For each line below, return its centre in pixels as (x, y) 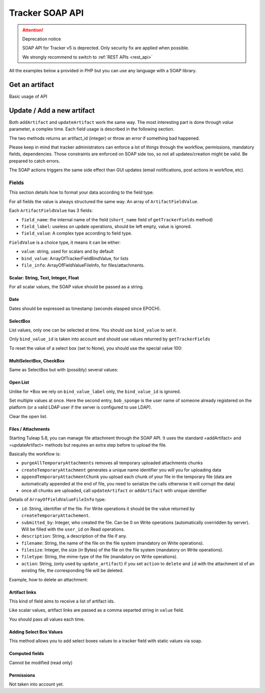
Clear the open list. (28, 416)
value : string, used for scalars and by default (67, 251)
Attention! (33, 30)
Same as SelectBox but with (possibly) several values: (64, 370)
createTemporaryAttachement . (56, 515)
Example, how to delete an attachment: (49, 579)
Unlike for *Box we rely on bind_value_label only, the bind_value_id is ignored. (95, 392)
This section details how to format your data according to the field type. (81, 192)
